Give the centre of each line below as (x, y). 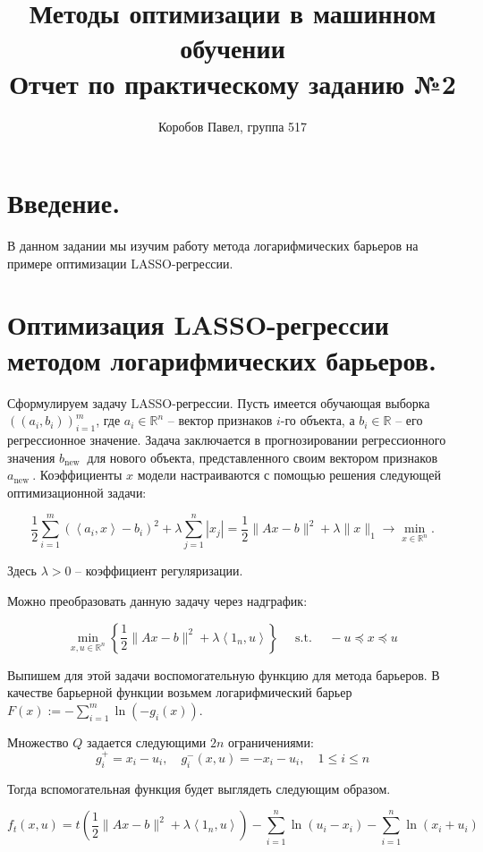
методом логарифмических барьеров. (222, 359)
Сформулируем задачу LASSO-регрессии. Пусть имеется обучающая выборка (219, 402)
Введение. (64, 203)
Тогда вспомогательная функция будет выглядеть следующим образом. (199, 788)
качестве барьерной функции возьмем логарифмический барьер (180, 692)
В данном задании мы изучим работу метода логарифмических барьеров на (213, 246)
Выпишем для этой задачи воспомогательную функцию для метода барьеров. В (224, 674)
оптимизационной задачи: (77, 492)
